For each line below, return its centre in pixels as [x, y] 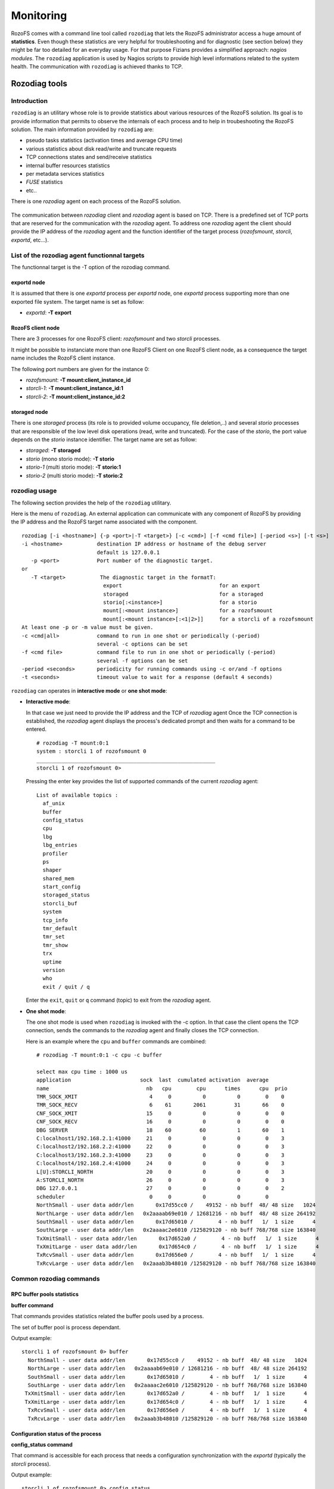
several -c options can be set [142, 644]
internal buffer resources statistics [68, 165]
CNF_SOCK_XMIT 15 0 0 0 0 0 [160, 1113]
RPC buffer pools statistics [45, 1294]
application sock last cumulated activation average [153, 1080]
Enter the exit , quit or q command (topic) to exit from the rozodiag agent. [118, 1000]
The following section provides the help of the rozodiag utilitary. [91, 503]
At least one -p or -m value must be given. [88, 627]
